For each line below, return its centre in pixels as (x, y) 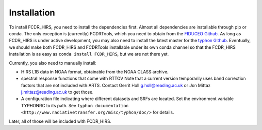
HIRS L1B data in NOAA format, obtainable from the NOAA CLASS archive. (95, 72)
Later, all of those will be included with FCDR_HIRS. (60, 121)
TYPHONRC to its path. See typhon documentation (75, 105)
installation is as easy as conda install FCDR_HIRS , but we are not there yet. (89, 54)
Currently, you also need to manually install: (53, 63)
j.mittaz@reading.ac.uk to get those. (57, 92)
